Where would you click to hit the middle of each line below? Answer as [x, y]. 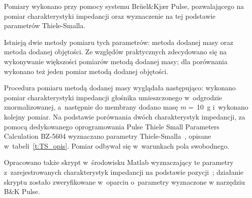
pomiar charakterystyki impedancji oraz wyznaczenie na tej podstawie [110, 16]
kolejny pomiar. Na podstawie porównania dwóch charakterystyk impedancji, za [125, 116]
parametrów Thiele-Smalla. [45, 25]
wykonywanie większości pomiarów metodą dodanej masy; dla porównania [116, 61]
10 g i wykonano [222, 107]
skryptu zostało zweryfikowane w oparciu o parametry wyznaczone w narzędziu [125, 181]
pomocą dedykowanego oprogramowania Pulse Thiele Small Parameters [112, 126]
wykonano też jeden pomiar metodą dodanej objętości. [86, 71]
